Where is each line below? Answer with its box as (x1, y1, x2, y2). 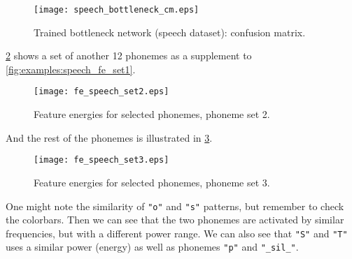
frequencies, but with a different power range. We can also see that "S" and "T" (6, 225, 348, 240)
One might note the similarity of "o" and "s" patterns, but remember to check (6, 198, 344, 213)
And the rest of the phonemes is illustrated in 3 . (6, 130, 213, 145)
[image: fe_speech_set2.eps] (34, 87, 169, 97)
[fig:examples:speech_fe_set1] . (6, 61, 136, 76)
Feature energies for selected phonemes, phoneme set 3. (34, 175, 270, 189)
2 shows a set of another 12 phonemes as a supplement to (6, 48, 252, 63)
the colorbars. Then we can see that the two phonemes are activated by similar (6, 212, 344, 227)
